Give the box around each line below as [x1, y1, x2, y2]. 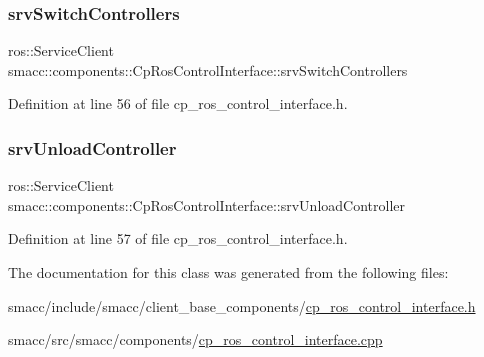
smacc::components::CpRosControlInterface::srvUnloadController [8, 194, 405, 215]
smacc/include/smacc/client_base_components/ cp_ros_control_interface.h [8, 295, 476, 316]
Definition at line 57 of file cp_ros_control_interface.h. [8, 228, 348, 249]
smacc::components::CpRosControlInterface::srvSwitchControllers [8, 59, 408, 80]
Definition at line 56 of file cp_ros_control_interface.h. [8, 93, 348, 114]
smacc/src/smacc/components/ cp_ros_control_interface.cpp [8, 329, 383, 350]
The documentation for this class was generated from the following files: [8, 262, 449, 282]
